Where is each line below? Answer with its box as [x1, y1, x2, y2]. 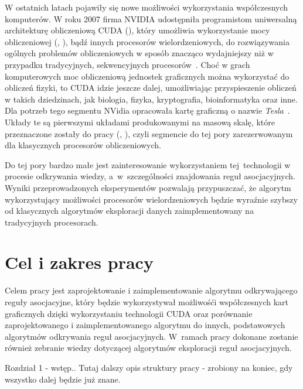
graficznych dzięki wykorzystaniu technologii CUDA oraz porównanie [5, 307, 253, 319]
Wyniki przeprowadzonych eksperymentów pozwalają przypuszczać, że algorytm [5, 181, 291, 193]
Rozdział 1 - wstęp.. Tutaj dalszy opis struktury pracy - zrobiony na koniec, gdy [5, 361, 293, 373]
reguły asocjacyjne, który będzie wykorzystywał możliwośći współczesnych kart [5, 296, 288, 308]
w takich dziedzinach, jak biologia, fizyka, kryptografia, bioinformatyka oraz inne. [5, 93, 298, 105]
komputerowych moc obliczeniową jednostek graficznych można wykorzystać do [5, 70, 290, 82]
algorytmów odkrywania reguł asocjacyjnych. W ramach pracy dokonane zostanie [5, 330, 298, 342]
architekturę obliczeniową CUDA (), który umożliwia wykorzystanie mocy [5, 24, 270, 36]
